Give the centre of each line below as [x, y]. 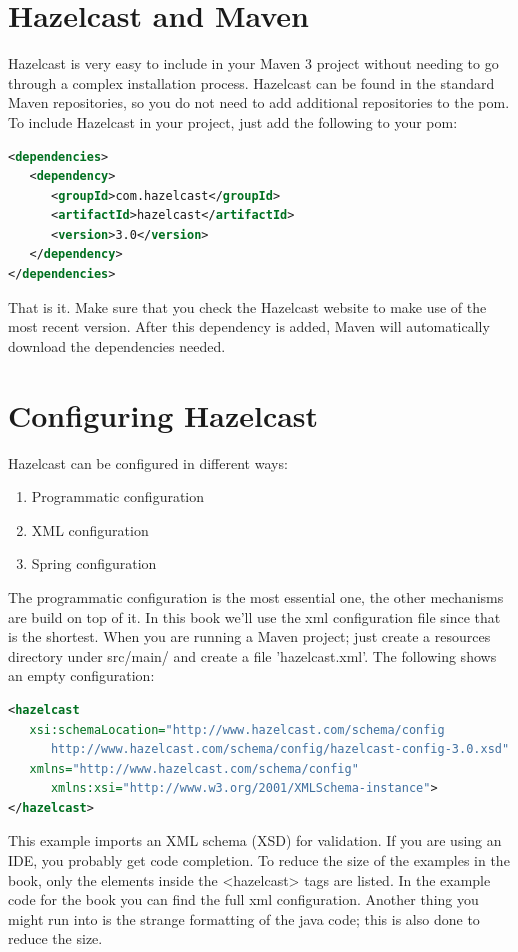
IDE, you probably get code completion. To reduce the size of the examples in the [259, 860]
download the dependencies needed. [117, 345]
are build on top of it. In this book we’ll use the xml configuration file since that [254, 616]
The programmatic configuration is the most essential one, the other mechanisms [256, 596]
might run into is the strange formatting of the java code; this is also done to [244, 918]
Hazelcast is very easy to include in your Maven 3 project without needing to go [253, 63]
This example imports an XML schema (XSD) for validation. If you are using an [255, 840]
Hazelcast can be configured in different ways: [148, 462]
